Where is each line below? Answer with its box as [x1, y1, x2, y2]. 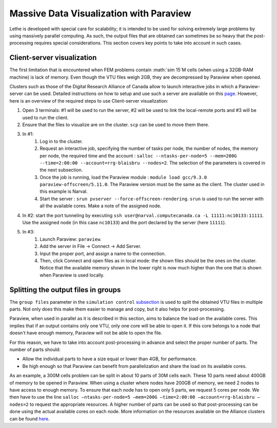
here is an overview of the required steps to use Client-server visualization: [9, 98, 169, 104]
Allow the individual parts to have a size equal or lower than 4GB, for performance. [22, 356, 197, 362]
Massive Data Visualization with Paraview [9, 8, 192, 19]
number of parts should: [9, 346, 61, 353]
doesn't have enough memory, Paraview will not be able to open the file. [9, 330, 163, 336]
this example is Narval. [39, 188, 88, 194]
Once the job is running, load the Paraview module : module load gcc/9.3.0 [39, 174, 207, 180]
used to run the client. [22, 114, 69, 121]
